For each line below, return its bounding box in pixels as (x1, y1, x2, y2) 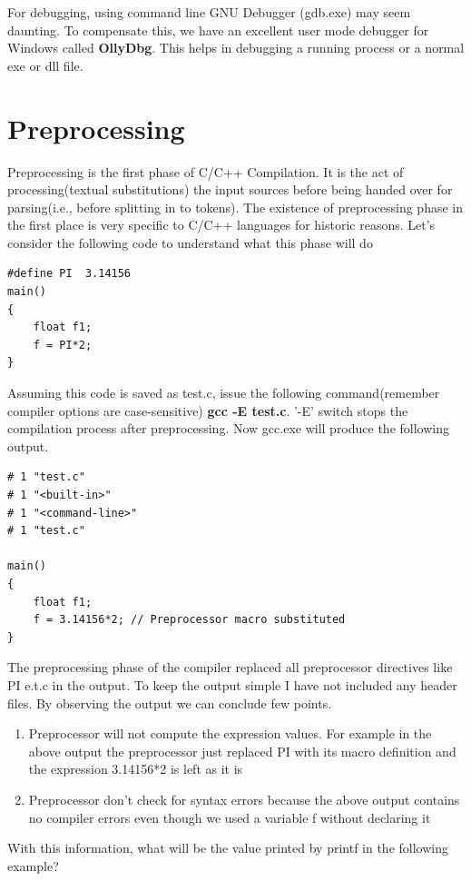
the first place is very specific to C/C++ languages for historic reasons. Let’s (7, 215, 436, 234)
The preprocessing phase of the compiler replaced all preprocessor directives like (7, 658, 453, 677)
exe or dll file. (7, 55, 83, 74)
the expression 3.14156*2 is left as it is (28, 759, 243, 778)
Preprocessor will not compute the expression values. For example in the (28, 724, 432, 743)
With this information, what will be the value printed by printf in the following (7, 838, 448, 857)
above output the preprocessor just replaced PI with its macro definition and (28, 741, 456, 760)
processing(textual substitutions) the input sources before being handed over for (7, 180, 453, 199)
